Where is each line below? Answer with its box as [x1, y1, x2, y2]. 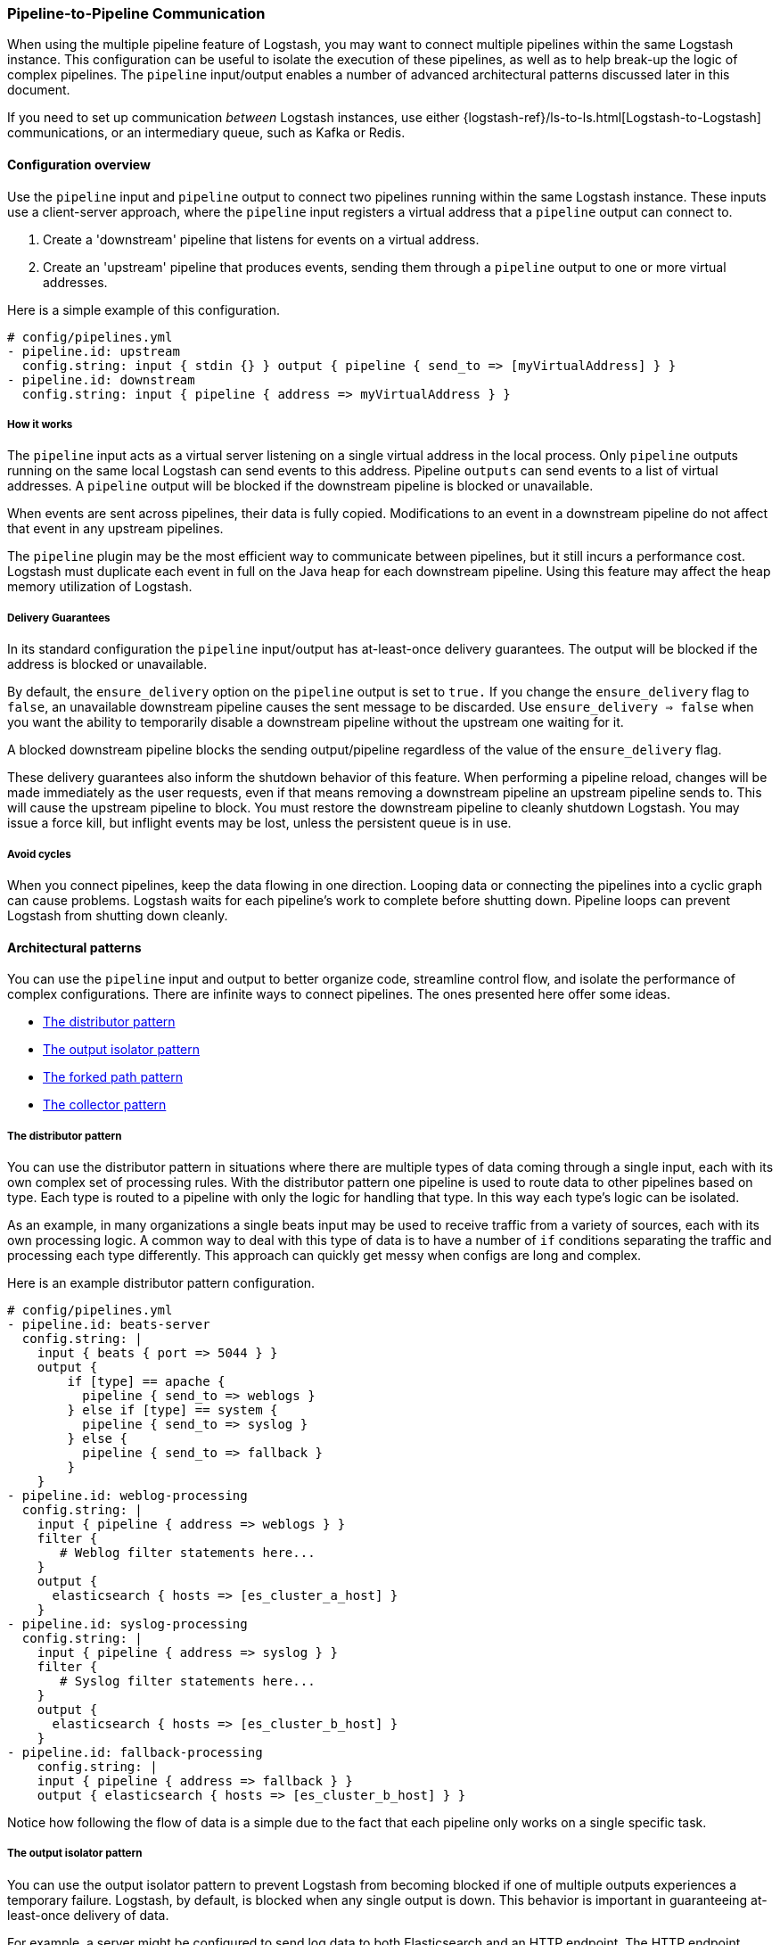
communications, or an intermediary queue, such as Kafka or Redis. [7, 125, 406, 141]
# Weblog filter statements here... [60, 1545, 316, 1560]
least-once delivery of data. [7, 1907, 169, 1923]
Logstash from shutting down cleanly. [7, 907, 228, 923]
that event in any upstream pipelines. [7, 521, 224, 537]
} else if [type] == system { [67, 1402, 278, 1417]
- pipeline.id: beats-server [7, 1316, 210, 1331]
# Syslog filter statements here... [60, 1673, 316, 1688]
